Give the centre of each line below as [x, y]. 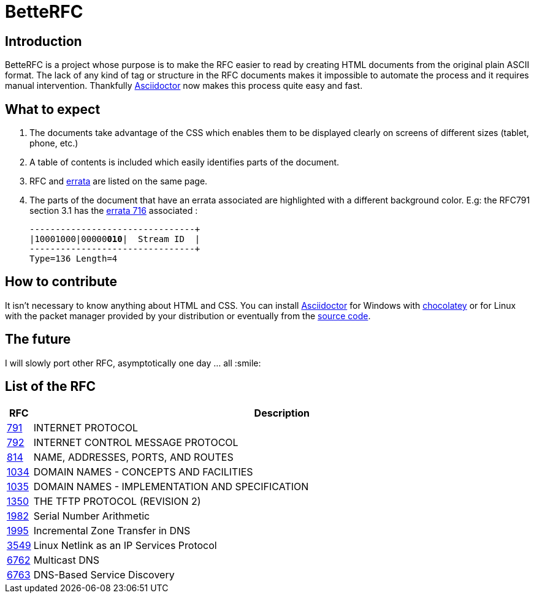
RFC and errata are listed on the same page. [119, 181]
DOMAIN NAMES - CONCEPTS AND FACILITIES [143, 471]
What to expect [53, 109]
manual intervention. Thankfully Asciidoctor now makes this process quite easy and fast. [184, 86]
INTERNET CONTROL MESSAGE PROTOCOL [136, 442]
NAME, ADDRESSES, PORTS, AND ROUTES [133, 457]
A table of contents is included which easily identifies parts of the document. [185, 162]
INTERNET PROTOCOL [86, 427]
